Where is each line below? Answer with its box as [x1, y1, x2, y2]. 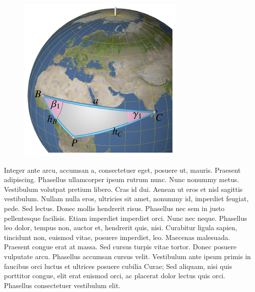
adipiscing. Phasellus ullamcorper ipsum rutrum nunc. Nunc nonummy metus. [4, 174, 239, 185]
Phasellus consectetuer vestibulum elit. [4, 280, 120, 290]
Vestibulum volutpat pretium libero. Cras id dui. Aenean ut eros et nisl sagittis [4, 184, 243, 194]
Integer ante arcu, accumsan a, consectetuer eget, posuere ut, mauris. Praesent [4, 164, 241, 175]
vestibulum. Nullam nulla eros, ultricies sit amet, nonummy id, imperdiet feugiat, [4, 193, 249, 204]
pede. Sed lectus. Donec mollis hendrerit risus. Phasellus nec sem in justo [4, 203, 225, 213]
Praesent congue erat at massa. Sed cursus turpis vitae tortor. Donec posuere [4, 241, 237, 252]
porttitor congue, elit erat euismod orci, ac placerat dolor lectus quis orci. [4, 270, 226, 281]
